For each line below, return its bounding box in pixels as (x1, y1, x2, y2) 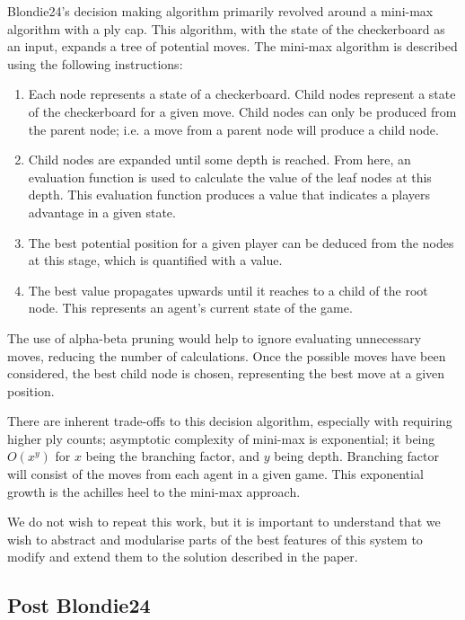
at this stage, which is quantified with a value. (28, 251, 283, 270)
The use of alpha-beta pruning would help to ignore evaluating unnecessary (7, 328, 422, 347)
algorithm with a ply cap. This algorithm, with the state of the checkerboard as (7, 19, 445, 38)
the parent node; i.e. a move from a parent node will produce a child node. (28, 120, 439, 138)
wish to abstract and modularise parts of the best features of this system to (7, 529, 423, 548)
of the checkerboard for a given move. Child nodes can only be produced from (28, 102, 457, 120)
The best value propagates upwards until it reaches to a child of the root (28, 280, 428, 299)
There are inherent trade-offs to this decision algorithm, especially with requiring (7, 412, 452, 430)
